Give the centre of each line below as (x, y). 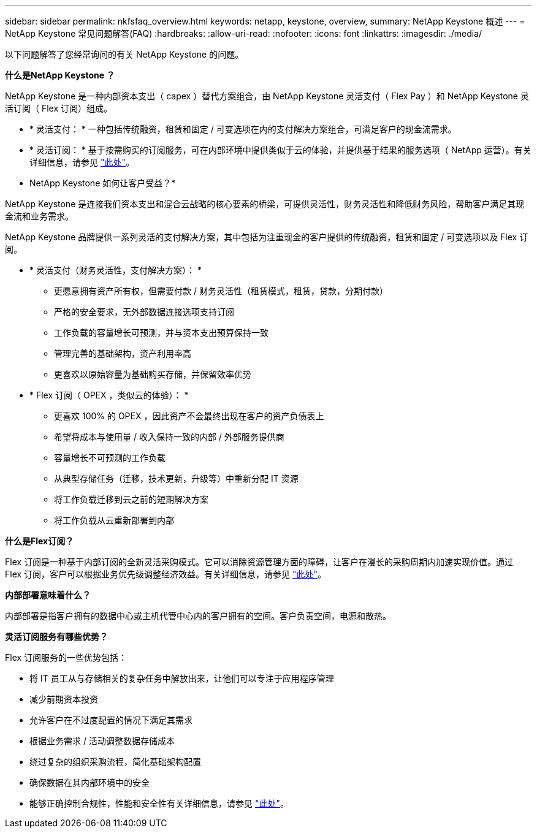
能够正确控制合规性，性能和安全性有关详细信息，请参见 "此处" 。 (159, 803)
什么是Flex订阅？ (40, 541)
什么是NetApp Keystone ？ (60, 75)
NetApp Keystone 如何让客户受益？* (103, 183)
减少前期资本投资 (64, 699)
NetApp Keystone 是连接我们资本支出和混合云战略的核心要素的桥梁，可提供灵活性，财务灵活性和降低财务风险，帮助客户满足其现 (265, 204)
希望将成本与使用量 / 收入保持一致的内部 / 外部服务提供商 (169, 437)
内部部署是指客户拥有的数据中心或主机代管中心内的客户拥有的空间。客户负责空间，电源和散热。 (198, 616)
